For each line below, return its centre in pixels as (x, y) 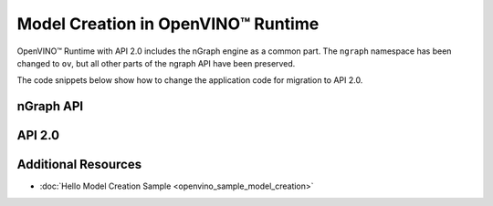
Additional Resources (79, 165)
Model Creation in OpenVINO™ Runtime (168, 24)
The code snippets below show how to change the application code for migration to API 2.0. (190, 80)
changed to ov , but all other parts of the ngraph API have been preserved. (156, 63)
